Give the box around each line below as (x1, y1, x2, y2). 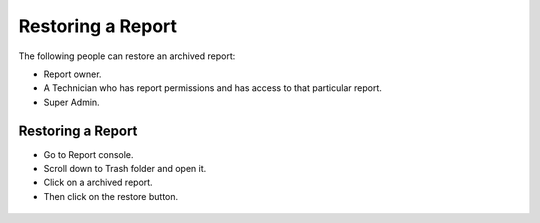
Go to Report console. (43, 148, 134, 160)
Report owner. (43, 68, 102, 80)
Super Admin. (43, 96, 100, 108)
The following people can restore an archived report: (18, 50, 236, 62)
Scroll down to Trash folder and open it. (43, 163, 207, 175)
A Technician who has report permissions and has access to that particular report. (43, 82, 382, 94)
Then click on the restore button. (43, 190, 179, 202)
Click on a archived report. (43, 176, 154, 189)
